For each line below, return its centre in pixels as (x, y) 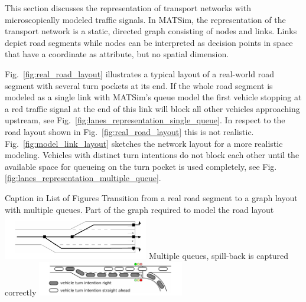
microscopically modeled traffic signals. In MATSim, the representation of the (145, 19)
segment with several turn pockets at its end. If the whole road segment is (139, 85)
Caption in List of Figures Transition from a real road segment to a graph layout (151, 197)
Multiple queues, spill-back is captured (219, 255)
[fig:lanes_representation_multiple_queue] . (83, 178)
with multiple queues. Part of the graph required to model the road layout (139, 209)
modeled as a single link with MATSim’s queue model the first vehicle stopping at (153, 97)
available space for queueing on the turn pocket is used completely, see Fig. (141, 166)
